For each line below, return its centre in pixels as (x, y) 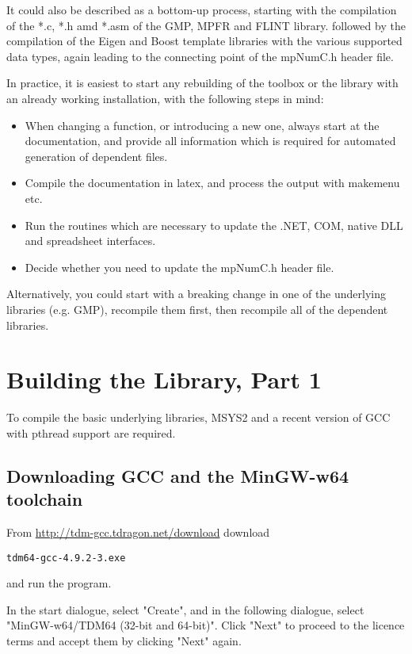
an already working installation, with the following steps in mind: (165, 98)
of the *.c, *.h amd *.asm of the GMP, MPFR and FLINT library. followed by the (206, 25)
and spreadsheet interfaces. (90, 241)
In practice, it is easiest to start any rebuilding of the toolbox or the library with (202, 83)
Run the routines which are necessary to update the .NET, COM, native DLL (214, 225)
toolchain (45, 499)
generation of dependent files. (96, 156)
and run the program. (59, 583)
